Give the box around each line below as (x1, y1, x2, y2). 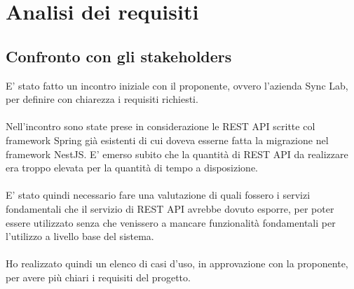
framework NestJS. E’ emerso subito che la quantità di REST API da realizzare (6, 146, 348, 161)
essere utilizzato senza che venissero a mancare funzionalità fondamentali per (6, 215, 336, 230)
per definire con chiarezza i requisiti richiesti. (6, 92, 198, 106)
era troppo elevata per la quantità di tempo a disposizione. (6, 160, 259, 175)
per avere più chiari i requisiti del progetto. (6, 269, 191, 284)
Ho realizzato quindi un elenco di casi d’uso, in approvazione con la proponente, (6, 256, 348, 271)
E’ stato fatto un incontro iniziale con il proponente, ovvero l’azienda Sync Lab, (6, 78, 348, 92)
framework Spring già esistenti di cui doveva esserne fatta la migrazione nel (6, 132, 329, 147)
